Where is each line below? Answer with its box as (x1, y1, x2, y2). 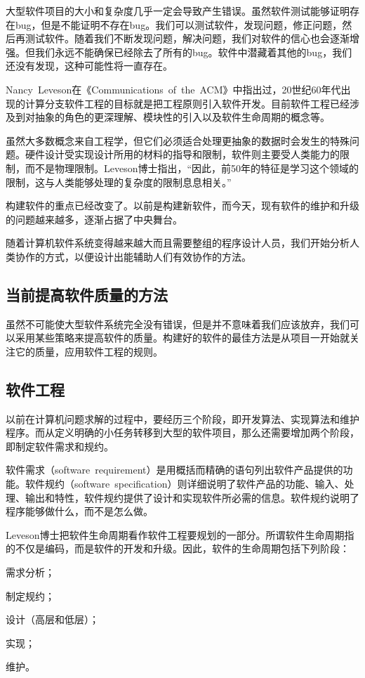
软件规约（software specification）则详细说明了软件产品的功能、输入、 (25, 476, 345, 491)
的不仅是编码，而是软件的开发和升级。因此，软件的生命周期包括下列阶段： (6, 541, 350, 556)
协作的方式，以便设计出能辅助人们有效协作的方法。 (15, 249, 251, 263)
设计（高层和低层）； (6, 612, 99, 627)
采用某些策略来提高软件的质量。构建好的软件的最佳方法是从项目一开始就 (15, 330, 350, 345)
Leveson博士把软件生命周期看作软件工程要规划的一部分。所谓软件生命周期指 (6, 527, 354, 542)
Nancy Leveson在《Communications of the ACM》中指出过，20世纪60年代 (6, 82, 341, 96)
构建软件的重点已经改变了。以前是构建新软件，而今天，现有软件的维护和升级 (6, 198, 359, 213)
